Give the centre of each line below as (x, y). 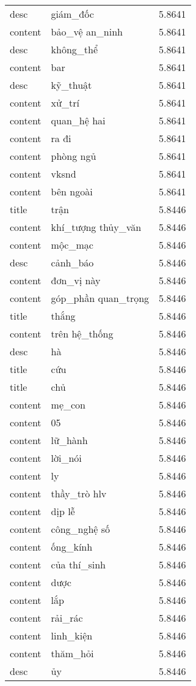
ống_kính (72, 547)
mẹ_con (68, 405)
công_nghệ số (81, 529)
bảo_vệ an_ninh (87, 32)
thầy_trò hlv (79, 493)
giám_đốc (72, 14)
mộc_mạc (72, 245)
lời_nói (66, 458)
